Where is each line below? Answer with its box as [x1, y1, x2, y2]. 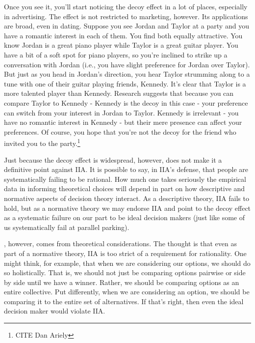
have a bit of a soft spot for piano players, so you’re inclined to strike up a [4, 49, 228, 59]
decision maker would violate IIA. [4, 306, 105, 316]
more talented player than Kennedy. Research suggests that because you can [4, 88, 234, 98]
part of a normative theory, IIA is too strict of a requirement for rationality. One [4, 248, 247, 258]
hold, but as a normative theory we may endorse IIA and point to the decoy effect [4, 202, 251, 213]
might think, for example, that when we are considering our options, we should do [4, 257, 251, 268]
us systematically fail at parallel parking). [4, 222, 129, 232]
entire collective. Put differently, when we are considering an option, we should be [4, 286, 250, 297]
